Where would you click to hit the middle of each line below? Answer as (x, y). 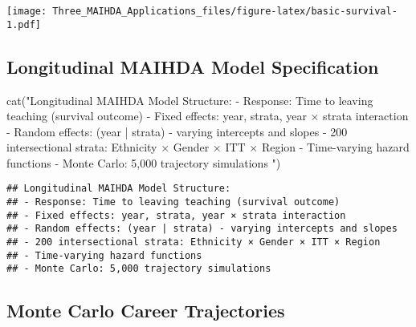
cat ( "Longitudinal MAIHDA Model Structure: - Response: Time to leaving (190, 100)
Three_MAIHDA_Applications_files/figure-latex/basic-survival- (225, 11)
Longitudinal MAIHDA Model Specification (193, 66)
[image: (27, 11)
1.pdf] (24, 24)
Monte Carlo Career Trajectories (146, 311)
